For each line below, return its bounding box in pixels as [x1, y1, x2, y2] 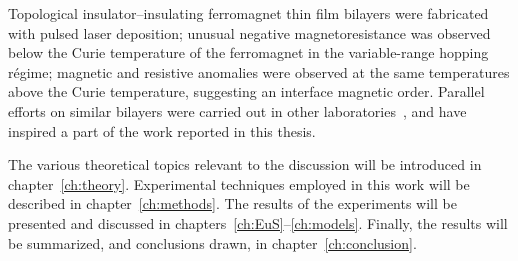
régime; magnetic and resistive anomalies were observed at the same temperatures [8, 61, 510, 82]
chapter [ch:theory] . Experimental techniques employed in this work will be [8, 173, 470, 194]
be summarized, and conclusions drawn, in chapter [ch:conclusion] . [8, 232, 417, 253]
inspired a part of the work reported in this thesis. [8, 120, 316, 141]
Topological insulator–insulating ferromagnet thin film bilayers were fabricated [8, 3, 489, 23]
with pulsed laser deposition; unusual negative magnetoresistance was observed [8, 22, 491, 43]
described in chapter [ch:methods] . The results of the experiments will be [8, 193, 457, 214]
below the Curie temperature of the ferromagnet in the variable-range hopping [8, 42, 489, 63]
